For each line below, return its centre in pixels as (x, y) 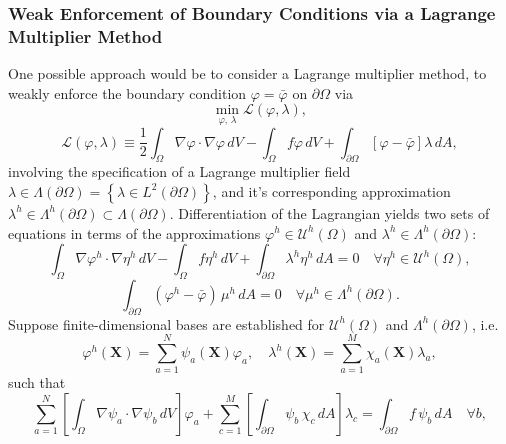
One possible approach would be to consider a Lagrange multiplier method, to (247, 73)
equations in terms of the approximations (134, 232)
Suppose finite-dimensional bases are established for (166, 323)
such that (37, 382)
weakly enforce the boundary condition (127, 92)
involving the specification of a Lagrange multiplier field (179, 171)
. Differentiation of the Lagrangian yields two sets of (329, 212)
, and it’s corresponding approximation (331, 190)
